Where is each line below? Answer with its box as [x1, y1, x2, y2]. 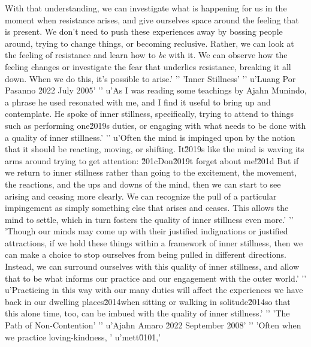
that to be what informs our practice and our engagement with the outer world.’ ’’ [5, 271, 307, 284]
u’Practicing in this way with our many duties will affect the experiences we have [5, 283, 303, 296]
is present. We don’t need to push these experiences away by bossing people [5, 25, 283, 38]
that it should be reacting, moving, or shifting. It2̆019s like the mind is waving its [5, 143, 304, 155]
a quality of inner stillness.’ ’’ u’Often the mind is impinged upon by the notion [5, 131, 295, 143]
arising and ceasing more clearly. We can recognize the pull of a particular [5, 189, 277, 202]
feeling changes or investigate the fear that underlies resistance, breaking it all [5, 60, 291, 73]
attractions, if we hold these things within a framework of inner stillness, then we [5, 236, 303, 249]
